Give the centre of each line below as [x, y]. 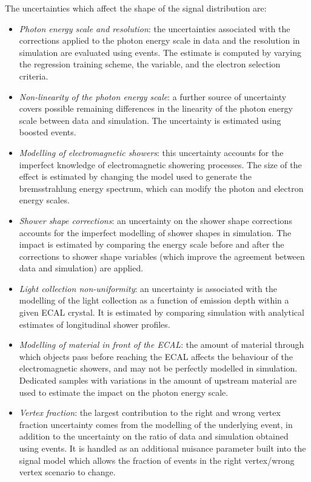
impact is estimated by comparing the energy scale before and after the [152, 244]
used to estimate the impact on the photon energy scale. [124, 392]
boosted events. [48, 132]
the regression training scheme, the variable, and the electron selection [150, 64]
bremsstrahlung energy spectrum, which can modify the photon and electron [161, 188]
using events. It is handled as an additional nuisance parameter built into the [162, 448]
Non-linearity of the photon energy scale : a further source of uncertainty [153, 96]
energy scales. [44, 200]
